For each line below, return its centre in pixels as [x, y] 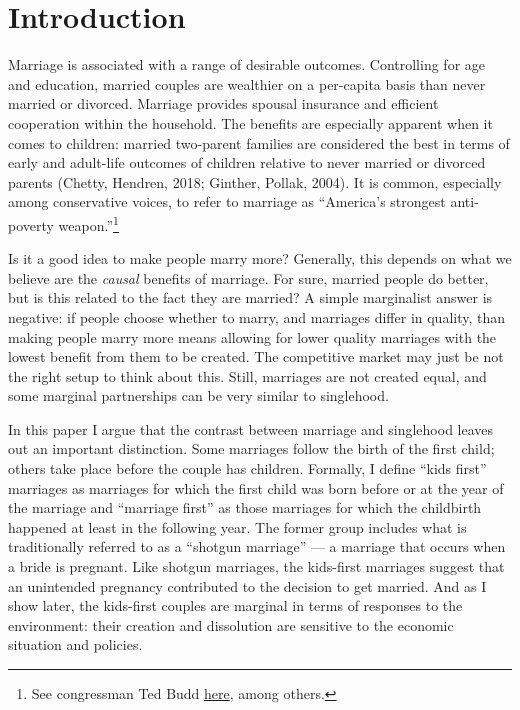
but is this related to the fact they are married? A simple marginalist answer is [250, 297]
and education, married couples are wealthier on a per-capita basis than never [247, 83]
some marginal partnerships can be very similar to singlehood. [198, 395]
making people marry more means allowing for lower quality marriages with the [252, 336]
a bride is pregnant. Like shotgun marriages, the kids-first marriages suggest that [256, 566]
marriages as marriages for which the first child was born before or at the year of [256, 487]
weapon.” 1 [88, 223]
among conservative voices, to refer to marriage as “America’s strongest [227, 201]
